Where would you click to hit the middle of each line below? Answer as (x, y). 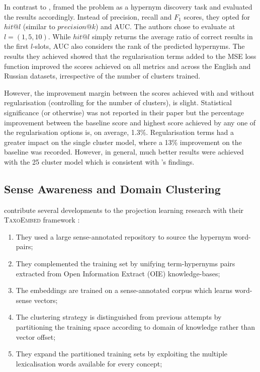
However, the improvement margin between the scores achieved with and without (129, 92)
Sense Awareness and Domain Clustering (112, 189)
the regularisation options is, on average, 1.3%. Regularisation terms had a (119, 132)
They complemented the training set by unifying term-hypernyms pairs (125, 264)
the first (16, 46)
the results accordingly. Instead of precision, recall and (88, 16)
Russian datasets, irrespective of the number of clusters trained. (102, 76)
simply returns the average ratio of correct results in (172, 36)
